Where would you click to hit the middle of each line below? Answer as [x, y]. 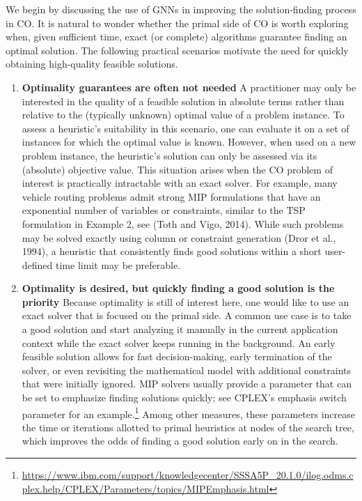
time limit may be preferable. [118, 264]
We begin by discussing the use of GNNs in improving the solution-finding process [181, 9]
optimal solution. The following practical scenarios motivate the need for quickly [177, 50]
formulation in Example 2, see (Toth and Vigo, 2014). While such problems [183, 223]
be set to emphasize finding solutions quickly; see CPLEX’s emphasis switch [184, 398]
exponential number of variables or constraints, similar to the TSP [164, 210]
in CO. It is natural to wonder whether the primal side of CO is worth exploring [177, 23]
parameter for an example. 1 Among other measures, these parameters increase [189, 413]
